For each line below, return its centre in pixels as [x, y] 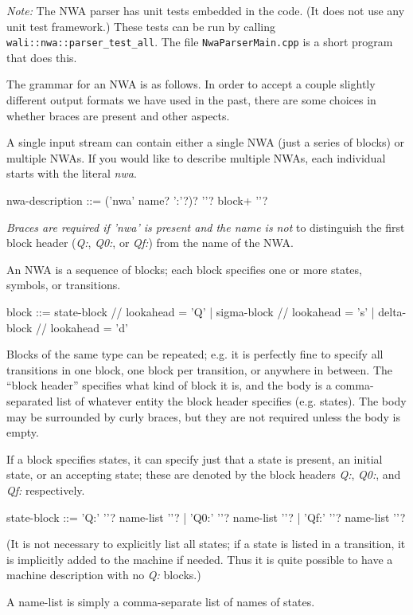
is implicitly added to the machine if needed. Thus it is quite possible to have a [200, 559]
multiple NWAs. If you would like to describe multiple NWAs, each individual [196, 157]
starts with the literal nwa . [72, 173]
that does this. [42, 57]
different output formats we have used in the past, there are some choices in [191, 100]
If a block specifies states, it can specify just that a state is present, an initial [195, 458]
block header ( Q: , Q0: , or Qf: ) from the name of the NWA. [150, 243]
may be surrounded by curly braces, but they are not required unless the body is [203, 416]
